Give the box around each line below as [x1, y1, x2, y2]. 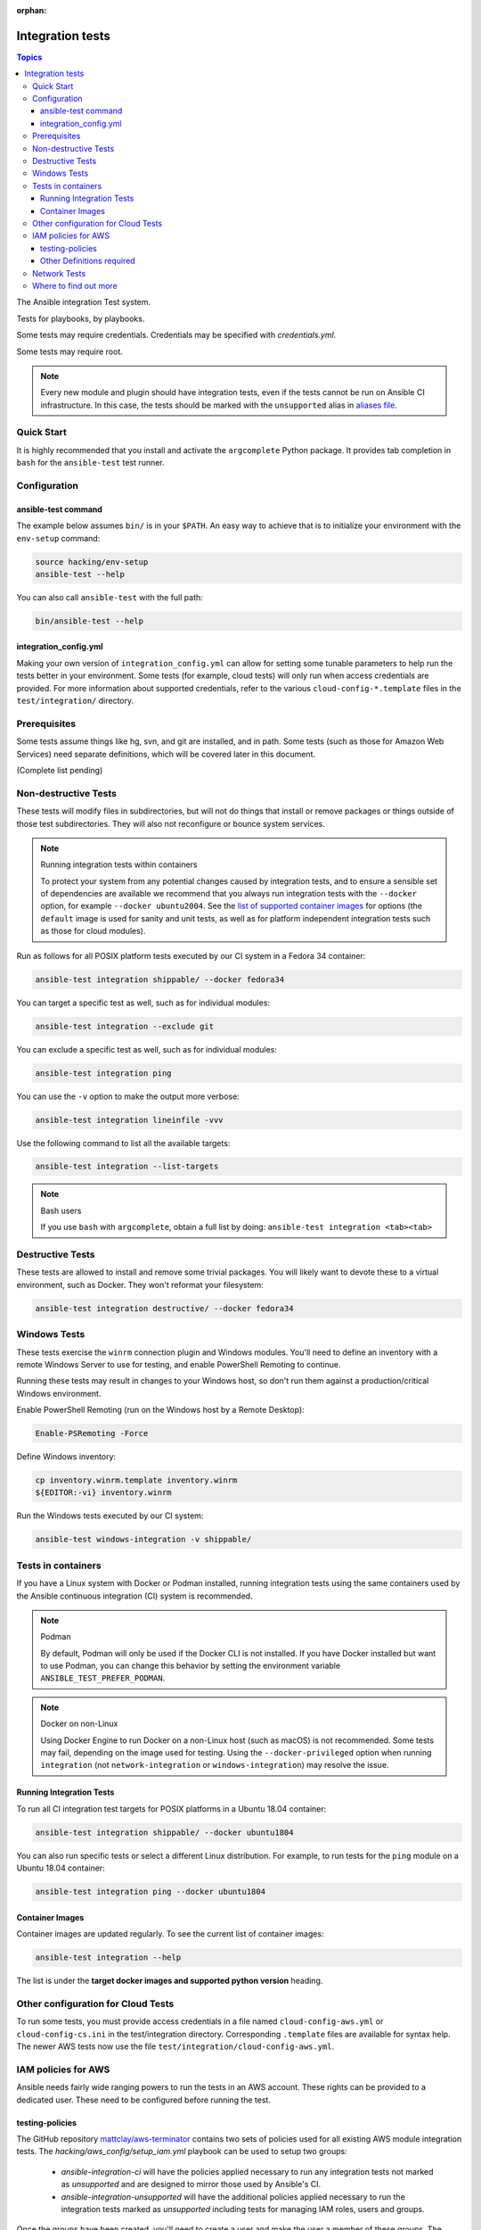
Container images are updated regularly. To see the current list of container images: [16, 1929, 324, 1939]
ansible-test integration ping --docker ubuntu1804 [35, 1887, 266, 1897]
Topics [16, 52, 43, 62]
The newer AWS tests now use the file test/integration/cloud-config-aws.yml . [16, 2041, 335, 2052]
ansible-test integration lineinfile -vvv [35, 1115, 224, 1125]
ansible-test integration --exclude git [35, 1021, 214, 1031]
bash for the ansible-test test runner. [16, 458, 165, 468]
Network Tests [32, 268, 86, 278]
